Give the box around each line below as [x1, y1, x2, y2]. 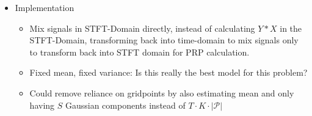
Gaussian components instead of [65, 98, 186, 111]
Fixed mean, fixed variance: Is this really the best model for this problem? [29, 66, 308, 79]
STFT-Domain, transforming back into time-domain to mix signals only [29, 34, 299, 46]
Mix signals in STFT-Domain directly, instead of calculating [29, 21, 255, 34]
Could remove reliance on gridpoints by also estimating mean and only [29, 86, 294, 99]
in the [280, 21, 302, 34]
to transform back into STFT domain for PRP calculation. [29, 45, 250, 58]
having [29, 98, 55, 111]
